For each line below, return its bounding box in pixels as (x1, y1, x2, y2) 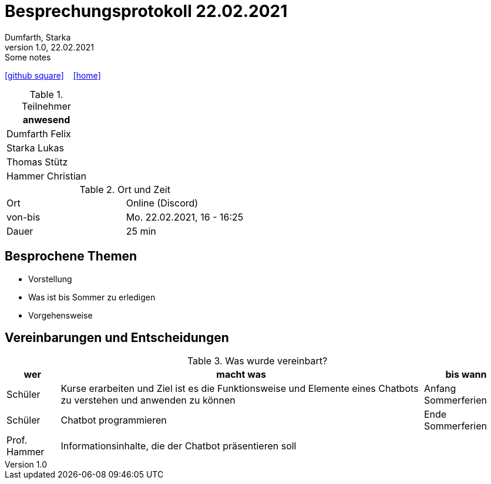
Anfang (423, 383, 456, 395)
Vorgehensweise (28, 310, 93, 320)
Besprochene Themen (5, 249, 137, 264)
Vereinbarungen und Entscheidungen (5, 330, 229, 346)
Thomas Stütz (6, 155, 68, 168)
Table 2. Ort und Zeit (79, 183, 170, 195)
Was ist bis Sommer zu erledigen (28, 292, 156, 302)
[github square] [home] (5, 70, 101, 80)
